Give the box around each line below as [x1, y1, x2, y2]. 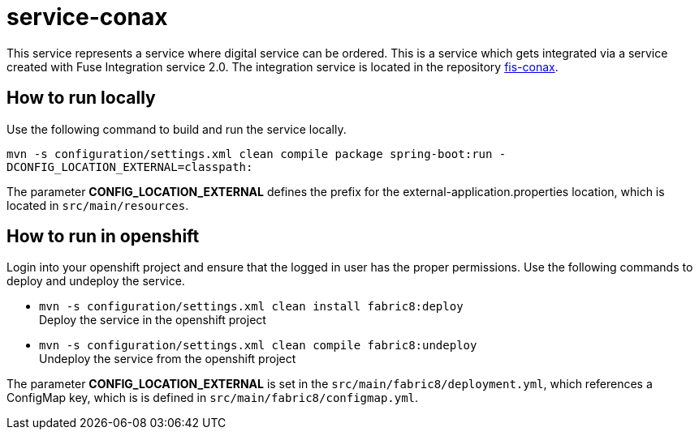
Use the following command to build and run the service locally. [6, 122, 347, 136]
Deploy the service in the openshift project [39, 313, 266, 327]
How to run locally [6, 88, 156, 109]
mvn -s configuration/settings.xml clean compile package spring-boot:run [6, 147, 493, 160]
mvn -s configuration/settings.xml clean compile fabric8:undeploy [39, 339, 477, 353]
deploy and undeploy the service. [6, 274, 185, 289]
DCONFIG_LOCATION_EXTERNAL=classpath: [6, 160, 253, 173]
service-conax [6, 3, 168, 31]
